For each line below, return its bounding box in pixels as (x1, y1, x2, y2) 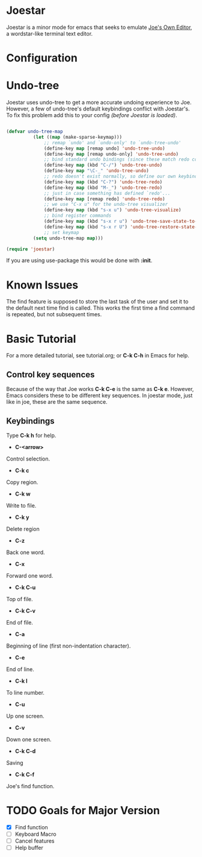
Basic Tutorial (6, 332, 76, 346)
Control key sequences (6, 369, 95, 380)
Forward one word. (6, 572, 54, 579)
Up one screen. (6, 712, 44, 719)
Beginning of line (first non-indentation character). (6, 642, 131, 649)
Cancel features (14, 837, 55, 844)
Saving (6, 759, 23, 766)
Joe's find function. (6, 782, 55, 789)
